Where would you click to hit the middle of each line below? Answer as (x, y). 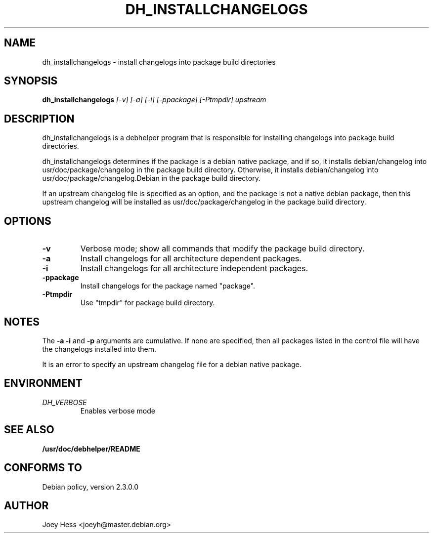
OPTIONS (28, 221)
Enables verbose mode (118, 411)
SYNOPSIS (31, 81)
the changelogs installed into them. (99, 349)
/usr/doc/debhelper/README (91, 449)
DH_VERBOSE (65, 402)
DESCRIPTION (39, 119)
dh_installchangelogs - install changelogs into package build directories (159, 62)
